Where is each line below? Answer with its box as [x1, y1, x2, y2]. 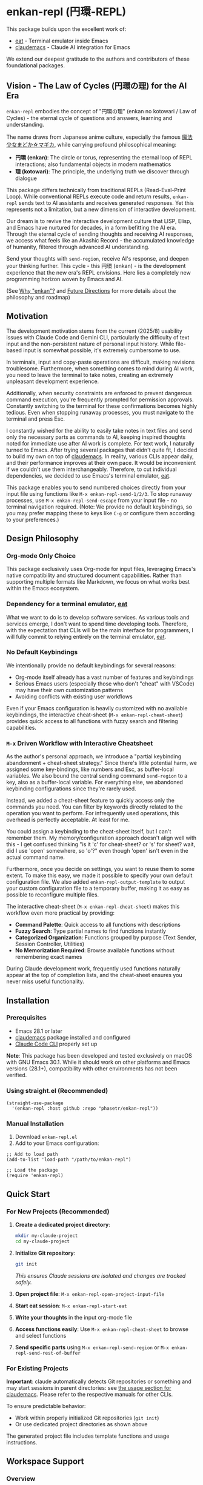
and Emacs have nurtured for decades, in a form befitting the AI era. [6, 224, 177, 231]
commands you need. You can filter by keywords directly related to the [6, 803, 183, 810]
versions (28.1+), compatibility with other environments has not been [6, 1064, 178, 1072]
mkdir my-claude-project [15, 1233, 78, 1239]
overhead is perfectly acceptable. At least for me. [6, 816, 130, 824]
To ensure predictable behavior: [6, 1403, 86, 1410]
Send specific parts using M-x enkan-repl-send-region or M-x [15, 1343, 170, 1351]
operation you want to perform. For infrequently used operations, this [6, 810, 179, 817]
